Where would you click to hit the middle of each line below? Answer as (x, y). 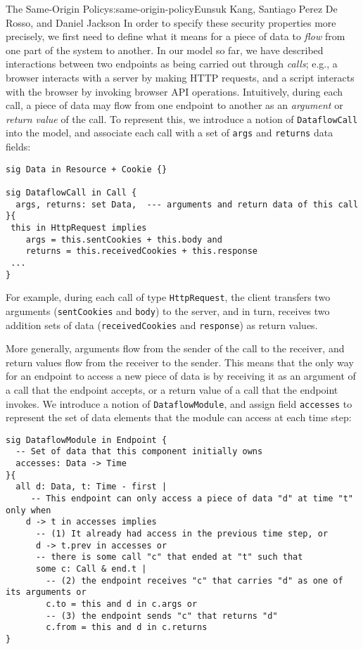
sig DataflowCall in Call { (71, 192)
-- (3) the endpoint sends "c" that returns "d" (162, 616)
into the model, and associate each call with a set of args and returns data (170, 133)
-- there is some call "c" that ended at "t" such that (169, 557)
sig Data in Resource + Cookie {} (87, 169)
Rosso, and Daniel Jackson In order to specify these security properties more (171, 22)
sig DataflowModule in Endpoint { (87, 440)
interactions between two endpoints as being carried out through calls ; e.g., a (172, 64)
